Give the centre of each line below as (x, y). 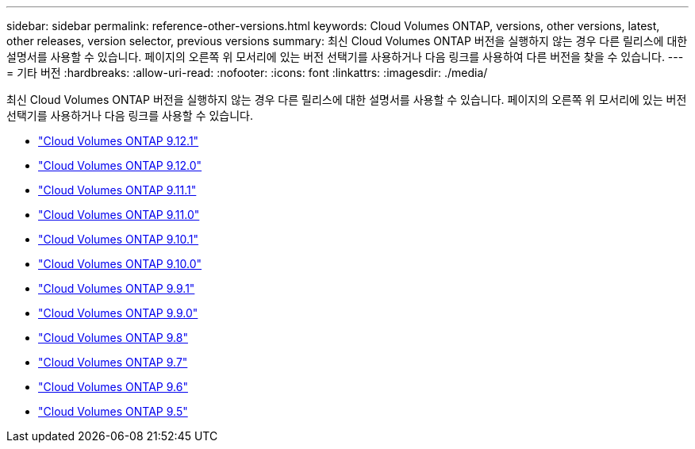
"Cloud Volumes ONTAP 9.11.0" (119, 215)
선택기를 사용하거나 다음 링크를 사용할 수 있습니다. (130, 115)
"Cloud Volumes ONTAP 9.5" (113, 411)
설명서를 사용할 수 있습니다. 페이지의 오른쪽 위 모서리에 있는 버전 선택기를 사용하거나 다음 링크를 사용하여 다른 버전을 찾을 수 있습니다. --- (345, 57)
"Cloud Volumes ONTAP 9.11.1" (117, 190)
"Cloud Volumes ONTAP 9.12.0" (120, 165)
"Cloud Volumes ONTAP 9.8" (113, 338)
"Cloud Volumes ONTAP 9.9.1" (117, 288)
